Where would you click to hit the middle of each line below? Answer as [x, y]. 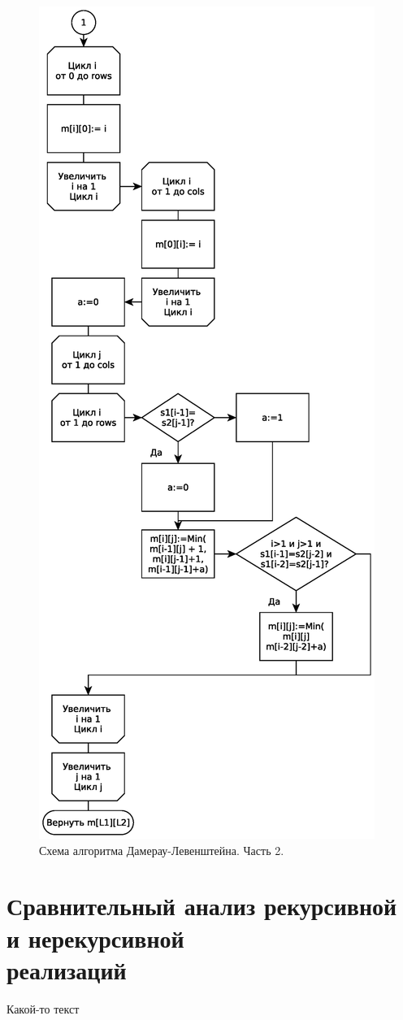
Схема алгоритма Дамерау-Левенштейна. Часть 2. [162, 850]
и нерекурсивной [95, 938]
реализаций [67, 969]
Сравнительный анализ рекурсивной [202, 906]
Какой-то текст [43, 1008]
